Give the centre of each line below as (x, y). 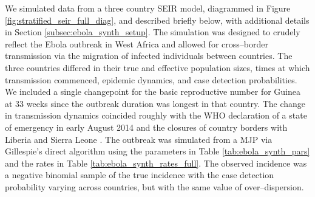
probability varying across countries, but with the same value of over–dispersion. (154, 186)
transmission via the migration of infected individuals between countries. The (149, 56)
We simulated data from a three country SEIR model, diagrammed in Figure (148, 8)
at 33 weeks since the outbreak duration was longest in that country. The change (155, 103)
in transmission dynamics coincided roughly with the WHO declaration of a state (156, 115)
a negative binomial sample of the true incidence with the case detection (140, 175)
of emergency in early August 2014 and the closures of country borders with (146, 127)
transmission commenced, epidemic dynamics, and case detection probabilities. (151, 79)
